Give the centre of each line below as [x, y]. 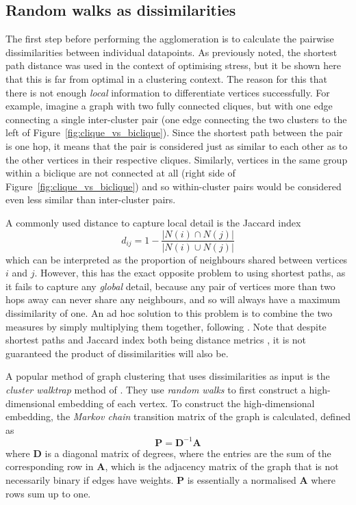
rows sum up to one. [48, 493]
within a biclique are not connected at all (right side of [120, 173]
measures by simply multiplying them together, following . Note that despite [166, 326]
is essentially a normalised [242, 479]
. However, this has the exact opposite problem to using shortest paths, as [190, 273]
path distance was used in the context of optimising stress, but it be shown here [173, 65]
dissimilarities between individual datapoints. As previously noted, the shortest [171, 52]
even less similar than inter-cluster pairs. [91, 199]
